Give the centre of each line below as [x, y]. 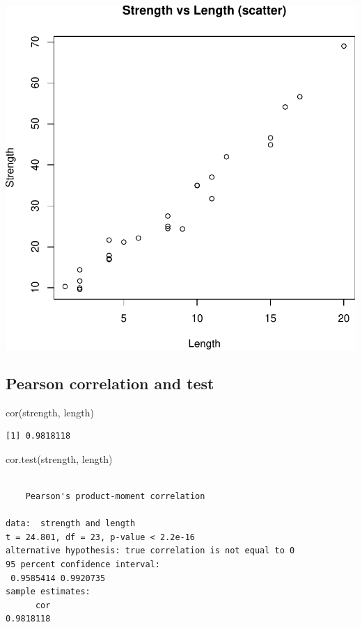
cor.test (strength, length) [59, 458]
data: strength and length [71, 524]
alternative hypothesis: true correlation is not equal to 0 [150, 551]
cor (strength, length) [50, 412]
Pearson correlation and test [110, 383]
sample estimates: [48, 592]
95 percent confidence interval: [83, 565]
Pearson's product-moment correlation [115, 497]
